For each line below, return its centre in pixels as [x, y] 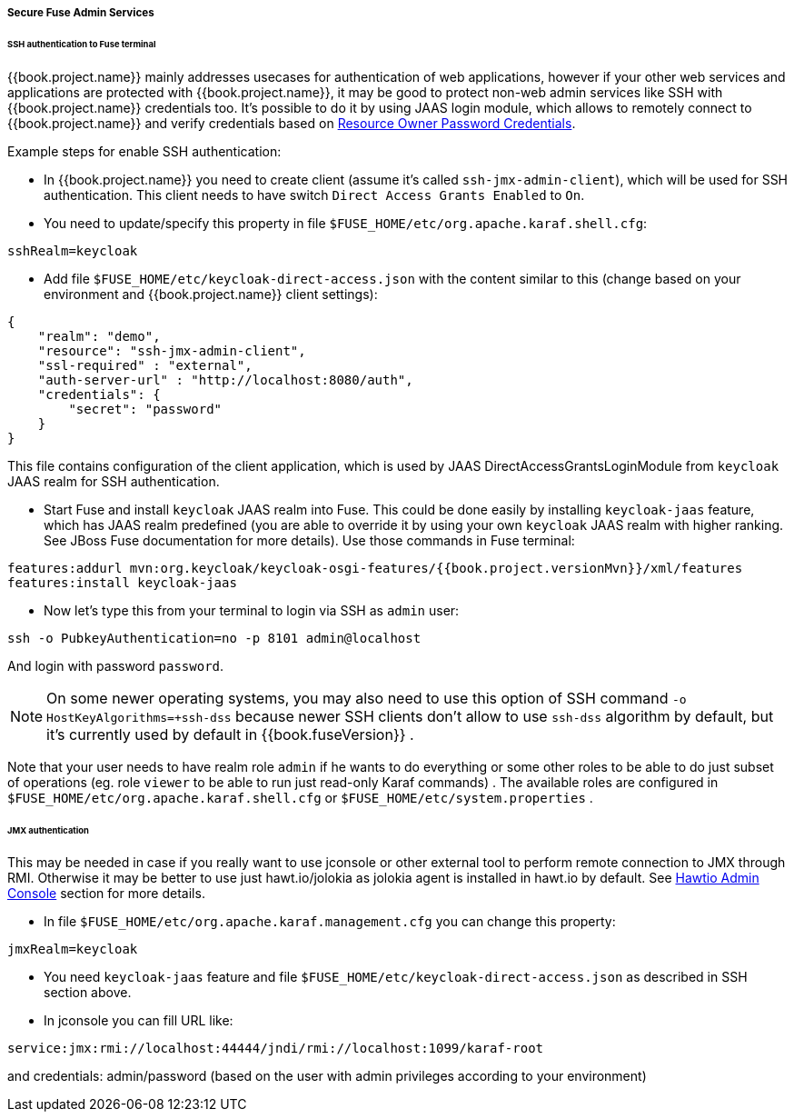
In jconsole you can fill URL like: [139, 1021]
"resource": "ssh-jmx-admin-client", [172, 350]
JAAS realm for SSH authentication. [114, 481]
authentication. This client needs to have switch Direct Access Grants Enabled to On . [314, 195]
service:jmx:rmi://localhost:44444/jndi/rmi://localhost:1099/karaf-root [276, 1049]
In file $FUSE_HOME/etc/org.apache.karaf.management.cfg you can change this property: [330, 922]
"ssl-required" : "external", [145, 365]
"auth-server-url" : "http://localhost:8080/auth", [225, 380]
